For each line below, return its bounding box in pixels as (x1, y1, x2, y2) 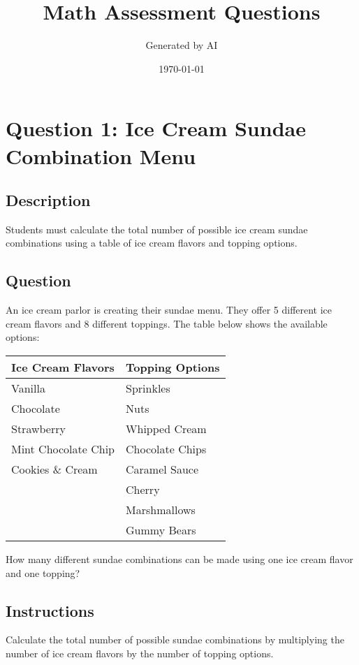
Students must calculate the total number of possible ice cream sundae (6, 221, 308, 236)
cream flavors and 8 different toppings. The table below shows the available (6, 316, 328, 330)
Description (6, 189, 91, 211)
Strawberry (11, 421, 66, 437)
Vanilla (11, 380, 45, 397)
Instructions (6, 599, 94, 621)
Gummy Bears (126, 522, 196, 539)
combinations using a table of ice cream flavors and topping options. (6, 235, 298, 250)
